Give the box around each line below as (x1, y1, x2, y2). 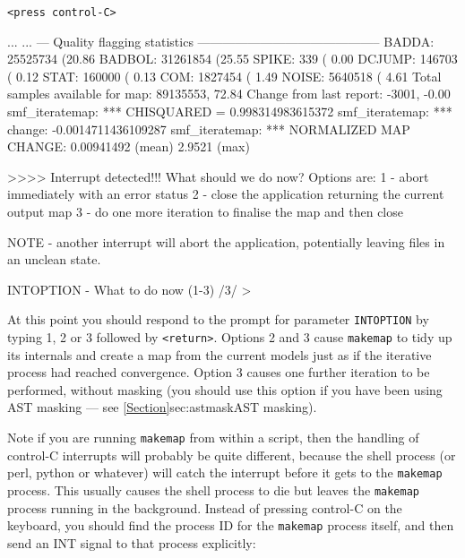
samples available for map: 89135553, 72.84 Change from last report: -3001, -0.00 (7, 84, 451, 103)
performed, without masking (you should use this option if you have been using (7, 380, 443, 399)
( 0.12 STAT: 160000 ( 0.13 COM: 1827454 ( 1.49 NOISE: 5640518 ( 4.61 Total (7, 66, 442, 85)
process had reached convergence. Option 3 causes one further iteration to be (7, 363, 430, 382)
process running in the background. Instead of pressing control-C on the (7, 498, 402, 517)
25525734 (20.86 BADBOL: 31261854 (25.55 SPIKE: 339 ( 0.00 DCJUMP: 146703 (7, 49, 458, 68)
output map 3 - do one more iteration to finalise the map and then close (7, 202, 403, 220)
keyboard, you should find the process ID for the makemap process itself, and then (7, 516, 454, 535)
